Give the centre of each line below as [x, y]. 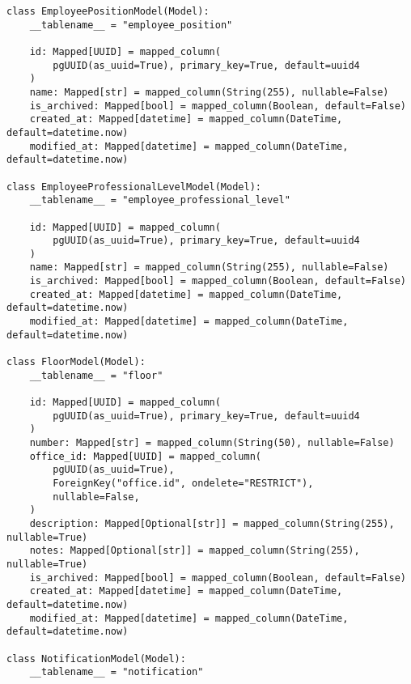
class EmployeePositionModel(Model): [108, 11]
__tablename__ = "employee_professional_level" [160, 200]
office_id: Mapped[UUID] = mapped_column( [145, 456]
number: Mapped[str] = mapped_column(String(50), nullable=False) [212, 443]
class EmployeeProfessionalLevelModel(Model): [134, 187]
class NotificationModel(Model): [96, 659]
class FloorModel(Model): [76, 362]
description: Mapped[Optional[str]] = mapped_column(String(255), [212, 523]
